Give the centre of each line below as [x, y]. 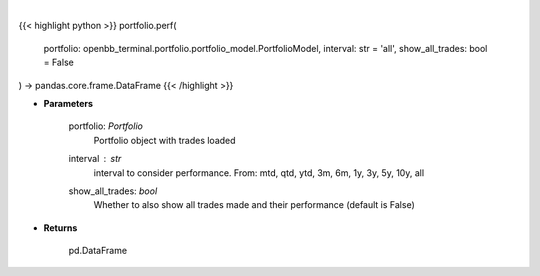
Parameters [68, 103]
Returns [60, 227]
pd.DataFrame [98, 251]
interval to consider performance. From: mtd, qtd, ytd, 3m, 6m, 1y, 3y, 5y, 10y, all [259, 172]
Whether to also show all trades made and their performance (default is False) [254, 205]
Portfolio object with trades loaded [164, 140]
